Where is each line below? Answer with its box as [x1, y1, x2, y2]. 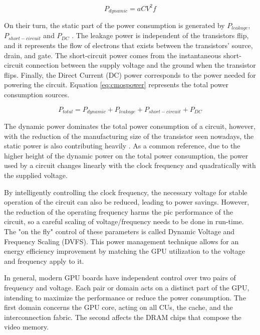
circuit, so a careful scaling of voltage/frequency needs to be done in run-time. [4, 216, 244, 227]
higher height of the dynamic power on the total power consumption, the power [4, 150, 248, 160]
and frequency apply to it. [4, 255, 84, 266]
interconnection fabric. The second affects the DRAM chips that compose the [4, 311, 241, 322]
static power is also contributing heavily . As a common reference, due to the [4, 140, 240, 151]
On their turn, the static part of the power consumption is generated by [4, 20, 225, 30]
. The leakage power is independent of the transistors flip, [72, 30, 249, 41]
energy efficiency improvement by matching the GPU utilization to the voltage [4, 246, 245, 256]
